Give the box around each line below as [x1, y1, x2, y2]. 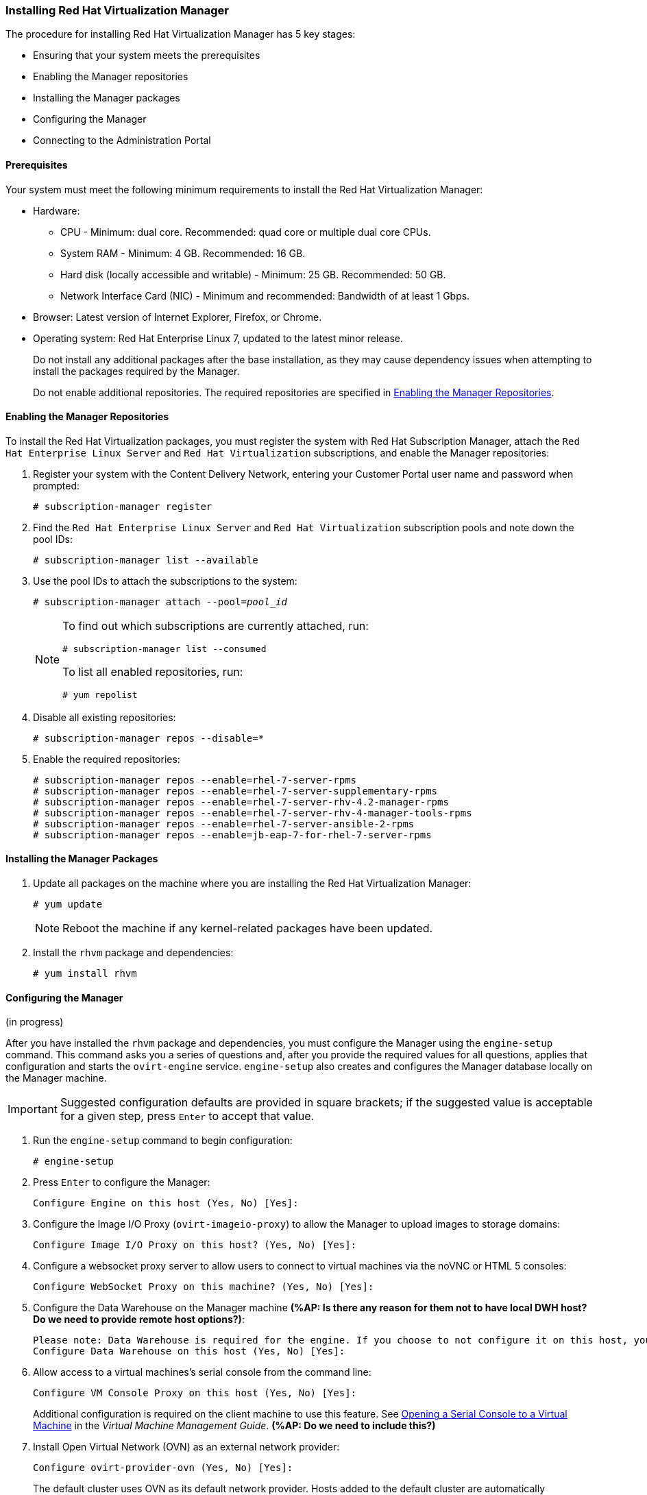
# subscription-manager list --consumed [62, 643, 267, 654]
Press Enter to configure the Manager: [33, 1176, 210, 1189]
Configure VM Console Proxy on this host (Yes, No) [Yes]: [33, 1387, 357, 1399]
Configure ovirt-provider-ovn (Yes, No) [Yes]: [33, 1462, 293, 1474]
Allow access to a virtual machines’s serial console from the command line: [33, 1366, 371, 1378]
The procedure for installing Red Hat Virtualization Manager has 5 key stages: [5, 28, 356, 40]
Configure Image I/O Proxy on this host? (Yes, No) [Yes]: [33, 1239, 357, 1251]
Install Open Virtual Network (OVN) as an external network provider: [33, 1441, 340, 1453]
